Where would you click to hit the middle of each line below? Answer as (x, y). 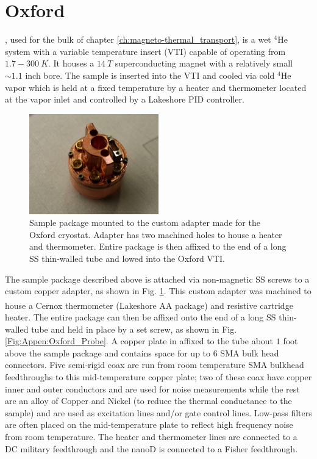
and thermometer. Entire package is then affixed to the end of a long (158, 246)
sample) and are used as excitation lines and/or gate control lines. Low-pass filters (158, 412)
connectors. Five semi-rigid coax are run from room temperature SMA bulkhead (155, 365)
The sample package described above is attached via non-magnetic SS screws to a (157, 279)
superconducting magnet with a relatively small (204, 63)
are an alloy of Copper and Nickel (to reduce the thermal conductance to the (148, 401)
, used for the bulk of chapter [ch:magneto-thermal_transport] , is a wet (138, 39)
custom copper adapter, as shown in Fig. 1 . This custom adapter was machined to (158, 291)
